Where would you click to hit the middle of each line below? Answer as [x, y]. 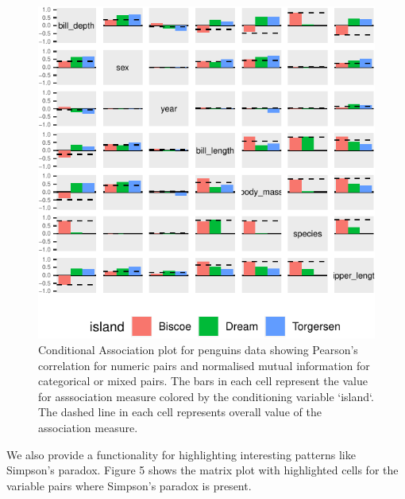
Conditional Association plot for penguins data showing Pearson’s [198, 349]
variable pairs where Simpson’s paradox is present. [129, 485]
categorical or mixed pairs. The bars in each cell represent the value [203, 381]
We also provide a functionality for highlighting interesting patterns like [181, 454]
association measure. [88, 427]
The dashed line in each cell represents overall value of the [180, 412]
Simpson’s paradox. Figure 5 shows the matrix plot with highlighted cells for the [202, 470]
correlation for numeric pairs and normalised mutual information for [204, 365]
